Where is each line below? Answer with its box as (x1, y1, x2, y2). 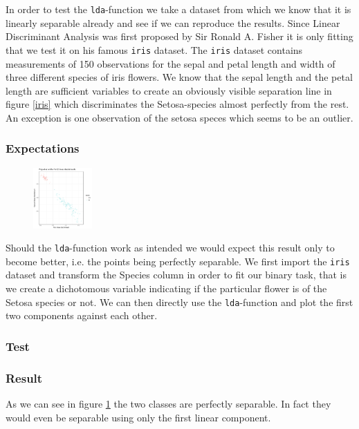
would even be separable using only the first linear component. (6, 410, 271, 424)
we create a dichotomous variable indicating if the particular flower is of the (6, 281, 327, 296)
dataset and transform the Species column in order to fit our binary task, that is (6, 267, 347, 282)
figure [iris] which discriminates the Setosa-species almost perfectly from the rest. (6, 97, 349, 111)
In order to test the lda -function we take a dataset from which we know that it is (6, 2, 351, 16)
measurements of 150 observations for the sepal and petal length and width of (6, 56, 335, 70)
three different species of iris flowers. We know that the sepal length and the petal (6, 70, 353, 84)
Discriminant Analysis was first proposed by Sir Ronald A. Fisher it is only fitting (6, 29, 353, 44)
